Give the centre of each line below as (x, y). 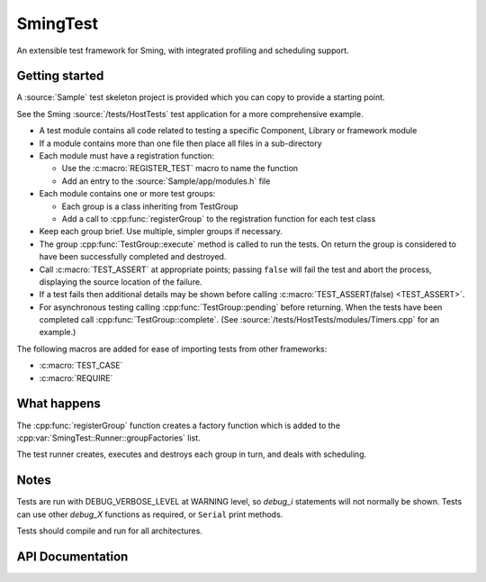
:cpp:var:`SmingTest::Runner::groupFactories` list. (109, 438)
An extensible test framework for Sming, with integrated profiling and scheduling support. (183, 50)
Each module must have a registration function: (127, 156)
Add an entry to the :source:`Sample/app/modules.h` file (166, 181)
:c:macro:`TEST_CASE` (81, 366)
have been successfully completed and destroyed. (133, 257)
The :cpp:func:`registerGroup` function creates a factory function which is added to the (179, 425)
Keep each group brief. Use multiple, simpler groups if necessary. (161, 232)
